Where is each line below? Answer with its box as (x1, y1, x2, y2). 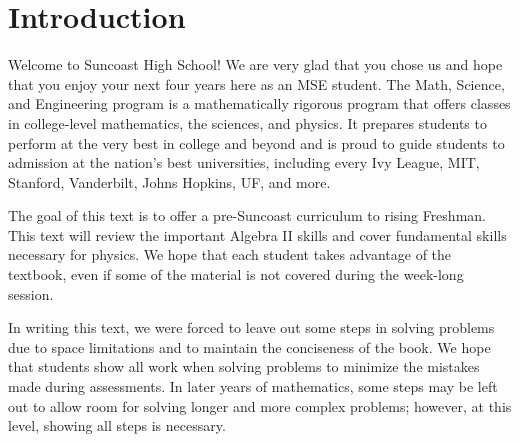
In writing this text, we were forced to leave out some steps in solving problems (8, 317, 495, 338)
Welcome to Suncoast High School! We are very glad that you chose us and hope (8, 54, 503, 75)
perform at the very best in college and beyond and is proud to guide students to (8, 132, 505, 153)
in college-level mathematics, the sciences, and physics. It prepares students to (8, 112, 487, 133)
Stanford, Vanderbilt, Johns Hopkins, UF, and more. (8, 171, 331, 192)
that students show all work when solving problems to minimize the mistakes (8, 356, 480, 377)
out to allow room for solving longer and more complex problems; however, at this (8, 395, 512, 416)
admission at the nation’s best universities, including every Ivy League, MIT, (8, 152, 480, 173)
